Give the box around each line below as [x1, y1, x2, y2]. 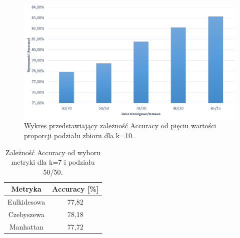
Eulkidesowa [7, 197, 45, 207]
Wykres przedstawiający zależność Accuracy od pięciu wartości [24, 120, 216, 131]
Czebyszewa [8, 209, 44, 220]
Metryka [11, 184, 41, 194]
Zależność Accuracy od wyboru [5, 147, 101, 157]
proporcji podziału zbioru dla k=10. [24, 130, 134, 140]
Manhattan [9, 221, 43, 232]
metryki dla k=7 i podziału [11, 157, 95, 167]
